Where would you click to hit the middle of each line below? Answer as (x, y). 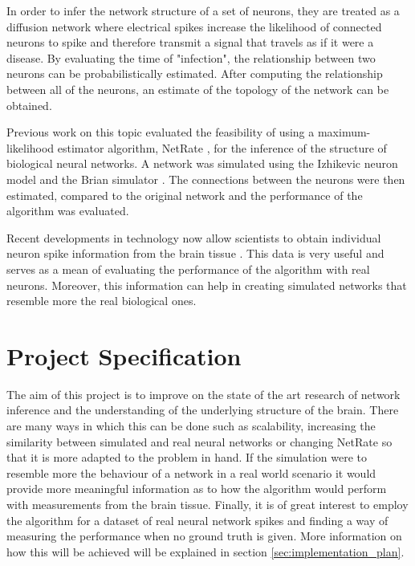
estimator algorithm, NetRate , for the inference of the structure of (222, 147)
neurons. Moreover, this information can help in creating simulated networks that (207, 285)
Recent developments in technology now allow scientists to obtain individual (194, 237)
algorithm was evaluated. (68, 211)
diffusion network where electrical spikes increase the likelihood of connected (194, 26)
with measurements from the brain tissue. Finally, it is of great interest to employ (207, 504)
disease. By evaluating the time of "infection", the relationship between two (191, 57)
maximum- (344, 132)
